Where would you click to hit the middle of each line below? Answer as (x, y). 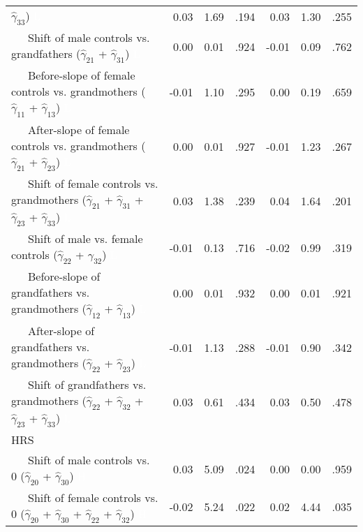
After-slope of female (79, 129)
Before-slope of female (82, 75)
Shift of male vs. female (86, 239)
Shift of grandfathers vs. (87, 384)
